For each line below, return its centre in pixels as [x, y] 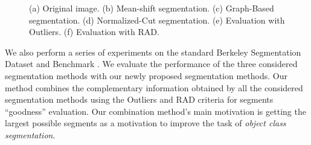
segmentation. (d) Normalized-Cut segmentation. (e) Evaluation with [157, 20]
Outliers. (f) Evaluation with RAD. [94, 32]
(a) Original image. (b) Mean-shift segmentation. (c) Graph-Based [152, 8]
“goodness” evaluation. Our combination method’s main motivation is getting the [155, 111]
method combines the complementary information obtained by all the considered [154, 87]
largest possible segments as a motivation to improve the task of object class [146, 123]
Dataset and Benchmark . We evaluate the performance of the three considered [151, 64]
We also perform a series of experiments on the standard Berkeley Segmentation [153, 52]
